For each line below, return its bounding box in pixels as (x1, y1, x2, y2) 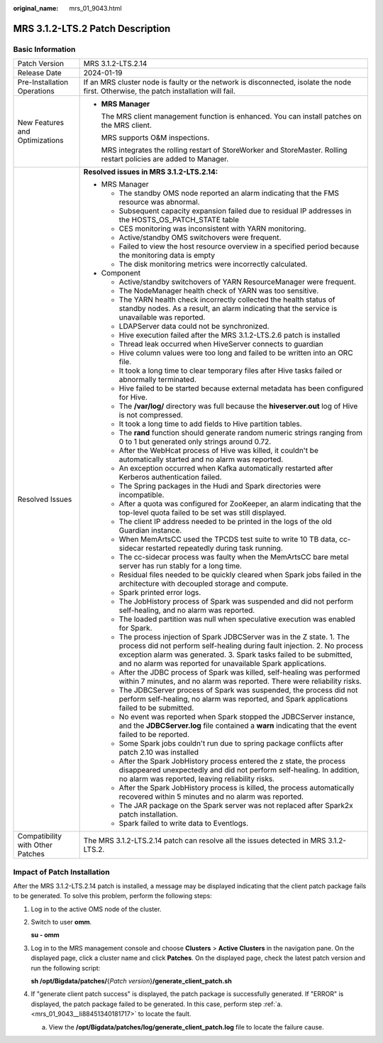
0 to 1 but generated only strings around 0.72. (118, 437, 272, 447)
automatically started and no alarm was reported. (118, 454, 284, 464)
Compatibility (17, 831, 62, 841)
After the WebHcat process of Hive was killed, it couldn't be (118, 446, 318, 456)
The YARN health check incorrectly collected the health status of (118, 295, 335, 305)
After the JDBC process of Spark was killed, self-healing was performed (118, 667, 361, 677)
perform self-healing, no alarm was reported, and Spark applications (118, 694, 348, 704)
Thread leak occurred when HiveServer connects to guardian (118, 339, 323, 349)
